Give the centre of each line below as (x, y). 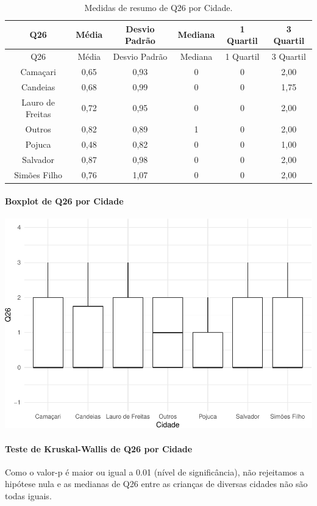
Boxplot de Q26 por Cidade (64, 201)
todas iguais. (28, 496)
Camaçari (38, 71)
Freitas (38, 114)
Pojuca (38, 144)
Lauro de (38, 102)
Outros (38, 129)
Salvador (38, 159)
